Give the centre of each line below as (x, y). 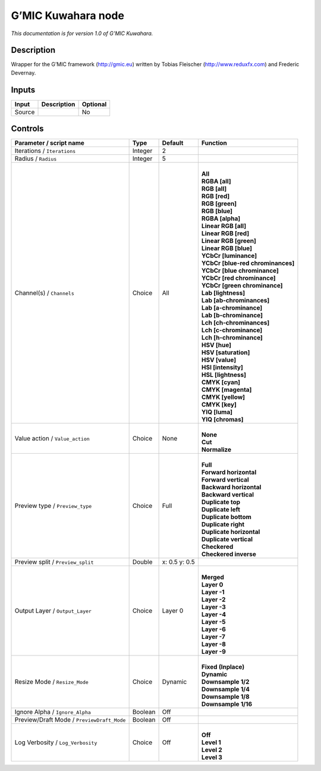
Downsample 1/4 (225, 689)
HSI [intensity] (222, 367)
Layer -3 (213, 607)
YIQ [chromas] (222, 420)
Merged (213, 578)
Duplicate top (221, 502)
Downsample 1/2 (225, 682)
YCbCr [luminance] (229, 256)
